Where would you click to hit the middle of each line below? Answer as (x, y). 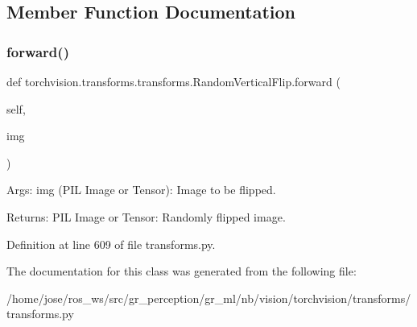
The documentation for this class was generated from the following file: (182, 271)
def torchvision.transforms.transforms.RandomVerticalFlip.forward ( (173, 81)
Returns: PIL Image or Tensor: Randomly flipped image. (146, 216)
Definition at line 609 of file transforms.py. (111, 244)
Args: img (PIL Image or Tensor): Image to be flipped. (141, 190)
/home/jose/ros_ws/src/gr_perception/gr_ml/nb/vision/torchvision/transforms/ (209, 298)
